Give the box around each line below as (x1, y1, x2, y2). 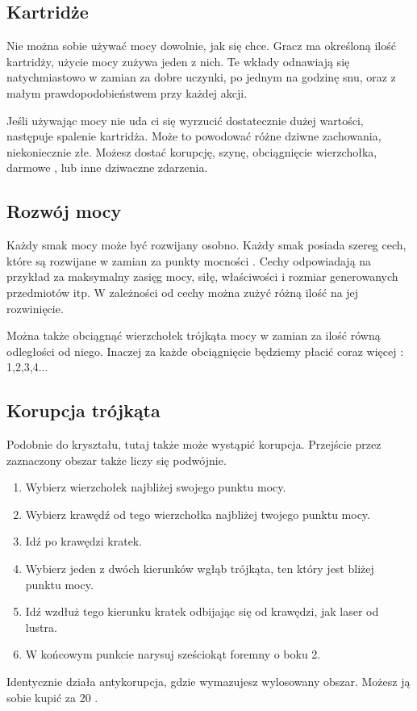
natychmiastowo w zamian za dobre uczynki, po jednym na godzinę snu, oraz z (6, 69, 396, 86)
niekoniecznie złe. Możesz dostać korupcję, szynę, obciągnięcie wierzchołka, (6, 143, 377, 160)
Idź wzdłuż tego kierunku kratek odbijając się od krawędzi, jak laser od (25, 603, 379, 620)
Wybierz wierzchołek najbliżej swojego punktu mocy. (25, 479, 286, 496)
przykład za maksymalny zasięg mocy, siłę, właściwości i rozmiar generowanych (6, 268, 398, 285)
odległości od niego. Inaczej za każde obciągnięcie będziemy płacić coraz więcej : (6, 342, 404, 359)
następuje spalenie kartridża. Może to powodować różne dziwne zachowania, (6, 128, 382, 144)
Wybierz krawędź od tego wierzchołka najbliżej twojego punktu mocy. (25, 505, 370, 522)
